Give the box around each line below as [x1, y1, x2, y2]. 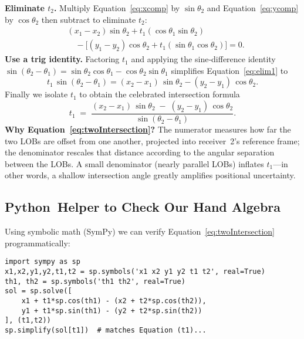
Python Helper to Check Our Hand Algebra [5, 198, 281, 216]
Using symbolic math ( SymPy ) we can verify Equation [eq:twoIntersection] [5, 225, 275, 238]
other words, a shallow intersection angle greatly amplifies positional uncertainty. [5, 169, 296, 181]
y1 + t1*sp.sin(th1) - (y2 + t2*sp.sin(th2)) [21, 306, 202, 315]
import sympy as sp [5, 257, 80, 266]
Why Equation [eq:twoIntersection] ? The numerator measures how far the [5, 123, 291, 135]
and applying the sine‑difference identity [131, 53, 276, 65]
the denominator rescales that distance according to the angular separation [5, 146, 275, 158]
